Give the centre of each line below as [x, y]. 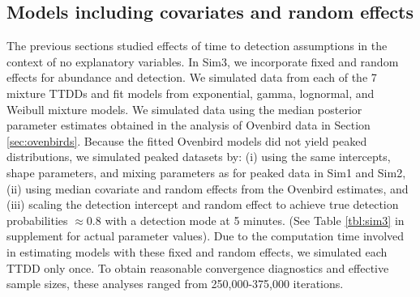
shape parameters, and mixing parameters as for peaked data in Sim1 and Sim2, [206, 172]
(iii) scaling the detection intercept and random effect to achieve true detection [203, 204]
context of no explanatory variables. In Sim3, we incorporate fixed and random [203, 61]
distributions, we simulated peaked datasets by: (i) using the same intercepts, [199, 157]
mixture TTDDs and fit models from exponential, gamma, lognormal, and [191, 93]
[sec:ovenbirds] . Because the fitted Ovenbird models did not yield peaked [187, 140]
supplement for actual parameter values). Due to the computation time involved [206, 236]
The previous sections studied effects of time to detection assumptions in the [197, 46]
